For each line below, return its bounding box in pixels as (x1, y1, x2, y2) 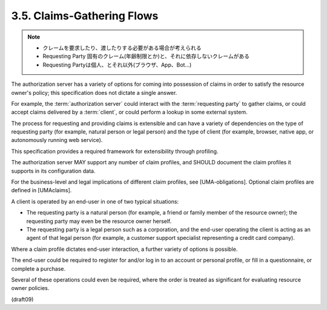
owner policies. (11, 285, 50, 292)
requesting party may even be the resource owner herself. (26, 218, 172, 225)
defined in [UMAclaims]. (11, 187, 72, 194)
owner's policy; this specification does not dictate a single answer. (11, 89, 177, 96)
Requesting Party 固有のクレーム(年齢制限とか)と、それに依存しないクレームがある (42, 53, 249, 60)
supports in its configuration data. (11, 167, 96, 175)
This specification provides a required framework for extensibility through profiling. (11, 147, 219, 155)
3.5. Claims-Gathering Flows (11, 9, 159, 22)
